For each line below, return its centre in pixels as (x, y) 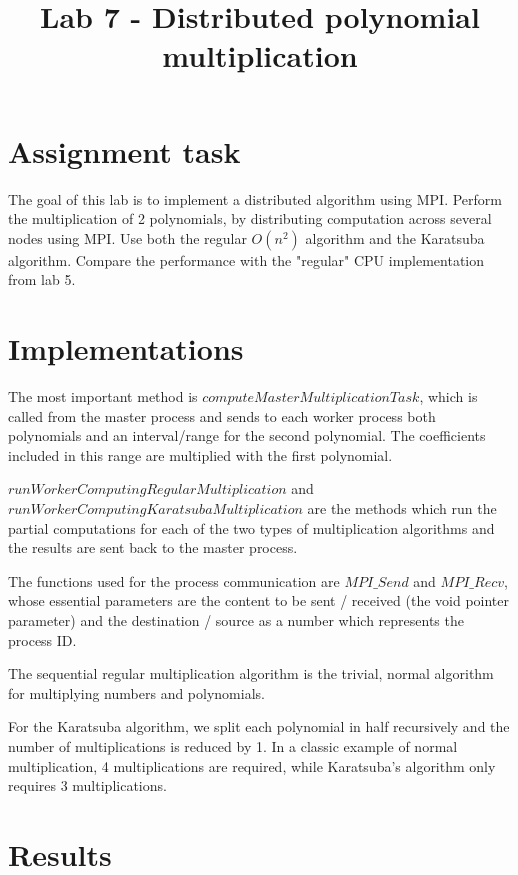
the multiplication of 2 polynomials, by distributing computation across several (250, 218)
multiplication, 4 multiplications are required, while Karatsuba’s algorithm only (252, 765)
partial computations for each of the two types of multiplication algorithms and (251, 527)
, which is (448, 396)
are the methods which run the (402, 507)
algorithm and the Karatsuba (395, 237)
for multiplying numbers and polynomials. (136, 692)
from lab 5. (42, 279)
